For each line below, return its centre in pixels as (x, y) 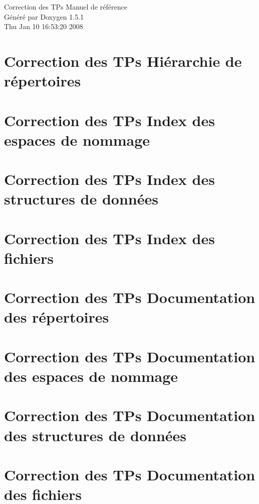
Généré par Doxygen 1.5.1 (44, 16)
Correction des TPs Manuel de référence (66, 7)
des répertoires (57, 317)
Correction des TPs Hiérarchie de (123, 61)
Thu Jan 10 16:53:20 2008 (44, 26)
